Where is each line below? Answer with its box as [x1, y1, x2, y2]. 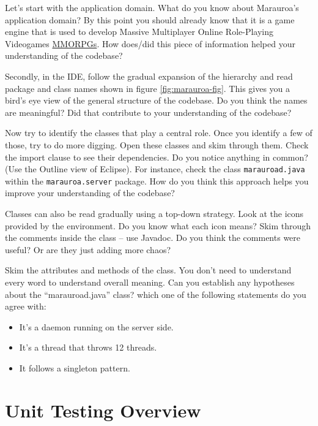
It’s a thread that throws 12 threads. [19, 341, 157, 354]
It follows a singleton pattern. [19, 361, 130, 374]
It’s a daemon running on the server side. [19, 320, 174, 333]
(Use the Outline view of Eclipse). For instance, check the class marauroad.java [5, 162, 305, 175]
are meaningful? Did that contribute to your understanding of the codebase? [5, 105, 292, 118]
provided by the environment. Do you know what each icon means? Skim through [5, 219, 311, 232]
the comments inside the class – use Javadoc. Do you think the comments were [5, 231, 301, 244]
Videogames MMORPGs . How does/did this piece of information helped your [5, 37, 295, 50]
